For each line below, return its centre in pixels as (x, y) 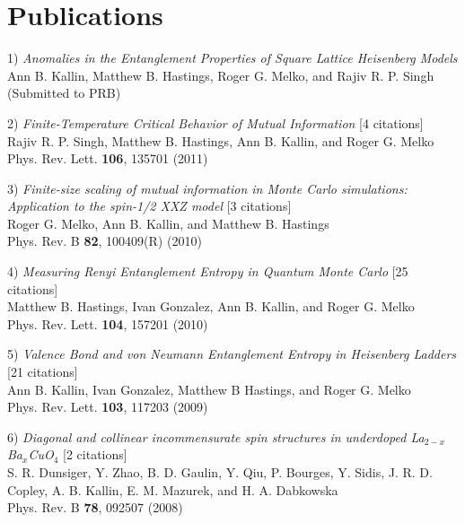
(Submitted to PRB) (64, 93)
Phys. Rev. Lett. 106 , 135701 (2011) (108, 158)
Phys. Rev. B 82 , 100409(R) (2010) (105, 241)
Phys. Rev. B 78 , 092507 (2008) (95, 507)
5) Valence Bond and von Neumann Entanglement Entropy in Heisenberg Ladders (232, 354)
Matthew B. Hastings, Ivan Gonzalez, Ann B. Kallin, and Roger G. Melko (211, 306)
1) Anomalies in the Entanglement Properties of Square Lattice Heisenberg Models (232, 58)
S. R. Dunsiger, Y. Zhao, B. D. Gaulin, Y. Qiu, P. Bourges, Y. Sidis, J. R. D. (220, 472)
